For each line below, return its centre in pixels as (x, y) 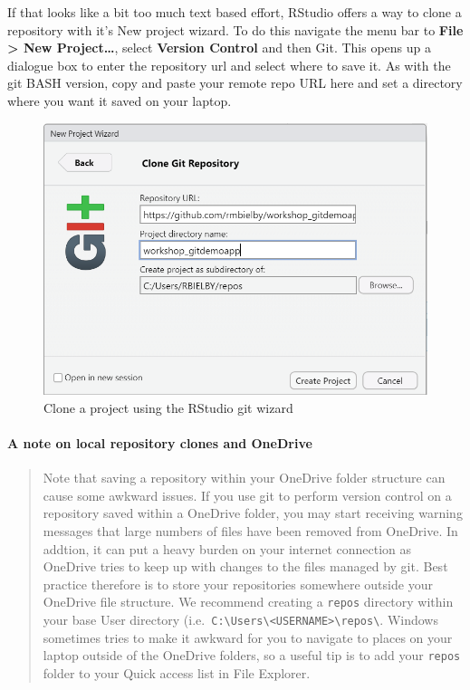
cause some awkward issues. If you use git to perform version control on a (247, 495)
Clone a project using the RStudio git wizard (168, 407)
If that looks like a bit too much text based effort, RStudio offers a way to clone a (235, 12)
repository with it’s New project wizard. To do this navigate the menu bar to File (235, 29)
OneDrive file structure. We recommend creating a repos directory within (248, 602)
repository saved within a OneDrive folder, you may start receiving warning (253, 513)
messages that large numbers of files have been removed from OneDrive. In (250, 531)
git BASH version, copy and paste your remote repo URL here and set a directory (235, 83)
